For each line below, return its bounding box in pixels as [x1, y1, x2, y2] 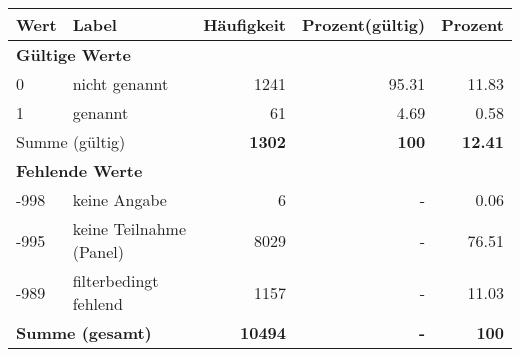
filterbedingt [72, 269, 159, 292]
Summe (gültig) [16, 130, 126, 153]
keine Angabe [72, 188, 167, 211]
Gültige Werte [16, 43, 131, 66]
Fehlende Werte [16, 159, 143, 182]
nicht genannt [72, 72, 169, 95]
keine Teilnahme [72, 217, 186, 240]
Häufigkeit [203, 13, 287, 36]
